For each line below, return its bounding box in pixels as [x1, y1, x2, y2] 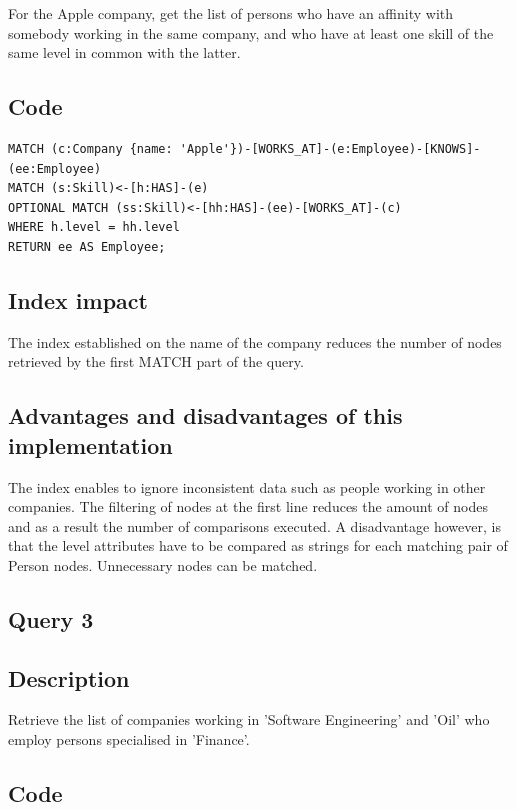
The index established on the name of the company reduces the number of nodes [8, 331, 502, 352]
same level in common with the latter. [8, 42, 241, 63]
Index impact [8, 284, 148, 315]
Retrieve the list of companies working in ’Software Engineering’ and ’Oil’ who [8, 709, 490, 730]
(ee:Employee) [8, 161, 102, 176]
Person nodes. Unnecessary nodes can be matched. [8, 554, 318, 575]
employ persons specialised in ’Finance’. [8, 729, 250, 750]
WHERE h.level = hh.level [8, 220, 180, 235]
